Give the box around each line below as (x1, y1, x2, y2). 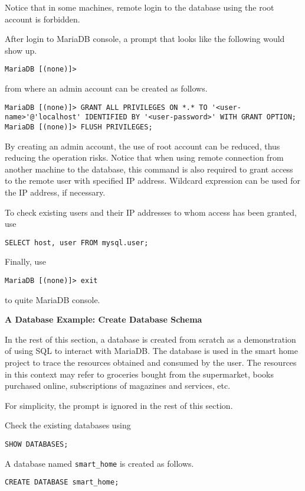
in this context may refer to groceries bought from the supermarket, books (5, 368, 274, 380)
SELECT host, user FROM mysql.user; (5, 238, 149, 247)
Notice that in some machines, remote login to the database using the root (5, 1, 274, 13)
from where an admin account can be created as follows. (5, 82, 208, 95)
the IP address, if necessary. (5, 186, 106, 198)
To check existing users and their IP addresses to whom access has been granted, (5, 206, 297, 218)
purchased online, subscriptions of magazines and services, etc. (5, 379, 231, 392)
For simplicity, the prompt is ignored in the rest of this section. (5, 399, 233, 411)
